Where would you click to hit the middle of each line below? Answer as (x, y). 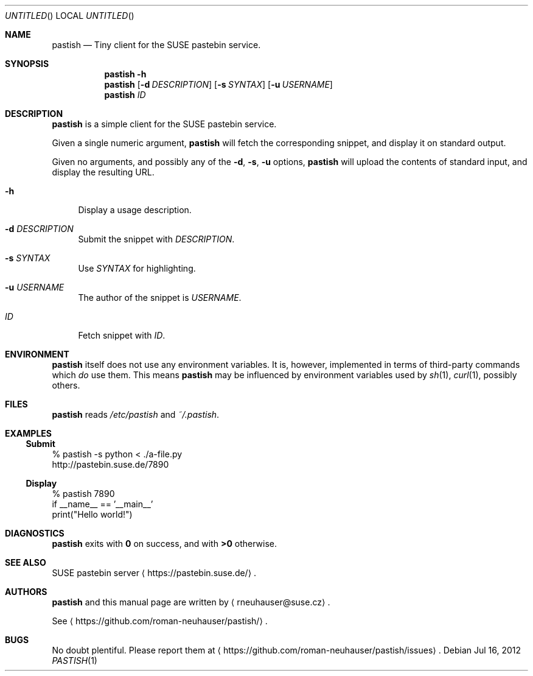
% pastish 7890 (83, 494)
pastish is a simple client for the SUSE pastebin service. (164, 124)
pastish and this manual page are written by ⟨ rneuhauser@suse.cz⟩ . (191, 602)
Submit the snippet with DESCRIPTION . (156, 239)
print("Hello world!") (92, 514)
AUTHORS (26, 592)
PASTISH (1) (75, 660)
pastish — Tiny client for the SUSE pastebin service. (156, 45)
